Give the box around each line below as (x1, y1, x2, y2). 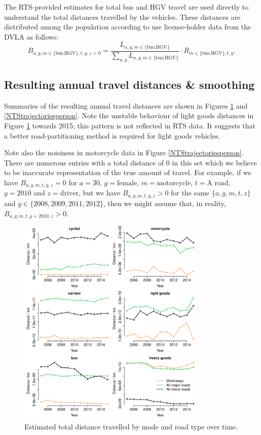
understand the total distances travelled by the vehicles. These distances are (4, 11, 241, 22)
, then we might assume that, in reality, (103, 197, 226, 208)
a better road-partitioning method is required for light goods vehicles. (4, 130, 220, 141)
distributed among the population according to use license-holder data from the (4, 21, 251, 32)
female (117, 180, 137, 187)
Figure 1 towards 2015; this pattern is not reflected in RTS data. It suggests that (4, 120, 256, 131)
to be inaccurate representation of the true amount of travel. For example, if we (4, 167, 251, 178)
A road (207, 180, 229, 187)
